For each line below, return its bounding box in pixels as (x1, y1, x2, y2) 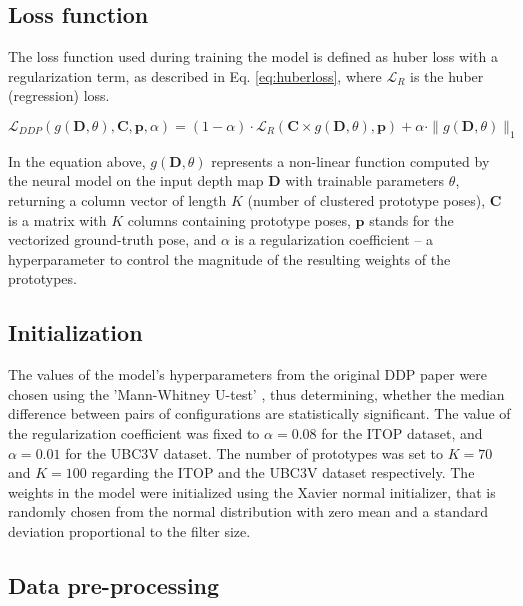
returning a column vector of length (8, 189, 227, 210)
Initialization (8, 317, 143, 348)
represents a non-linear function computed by (211, 150, 490, 171)
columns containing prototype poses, (127, 209, 351, 230)
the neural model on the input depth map (8, 170, 264, 191)
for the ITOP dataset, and (321, 422, 483, 443)
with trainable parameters (285, 170, 445, 191)
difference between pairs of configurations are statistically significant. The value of (8, 403, 511, 424)
